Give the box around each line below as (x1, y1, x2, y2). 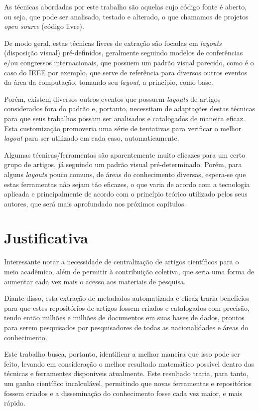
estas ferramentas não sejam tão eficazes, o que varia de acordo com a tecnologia (4, 179, 250, 189)
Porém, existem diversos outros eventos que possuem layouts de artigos (4, 93, 221, 104)
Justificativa (4, 227, 88, 248)
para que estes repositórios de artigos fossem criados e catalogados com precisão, (4, 302, 250, 313)
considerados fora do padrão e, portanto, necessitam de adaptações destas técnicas (4, 103, 255, 114)
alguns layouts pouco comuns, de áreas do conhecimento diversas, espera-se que (4, 169, 246, 179)
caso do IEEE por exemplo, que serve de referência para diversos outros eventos (4, 67, 248, 77)
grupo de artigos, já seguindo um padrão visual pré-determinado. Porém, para (4, 159, 242, 170)
